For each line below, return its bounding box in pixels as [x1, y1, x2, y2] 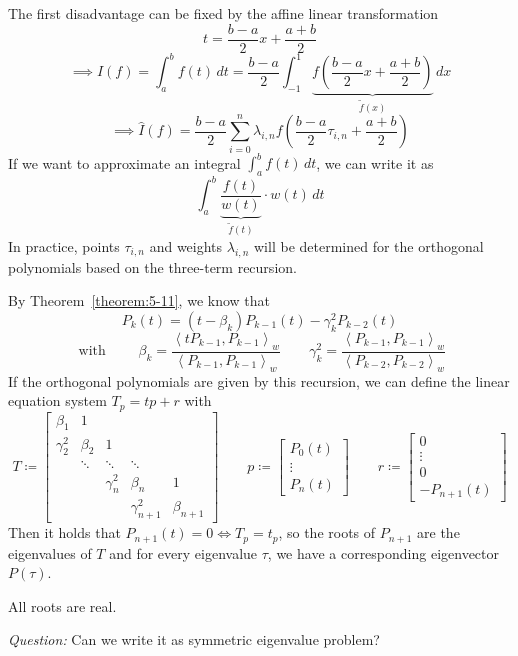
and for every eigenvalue [109, 542, 258, 563]
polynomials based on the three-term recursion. [8, 256, 297, 277]
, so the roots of [278, 522, 376, 543]
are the [417, 522, 460, 543]
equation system [8, 390, 107, 411]
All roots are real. [8, 595, 117, 616]
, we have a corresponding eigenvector [267, 542, 500, 563]
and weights [149, 236, 223, 256]
